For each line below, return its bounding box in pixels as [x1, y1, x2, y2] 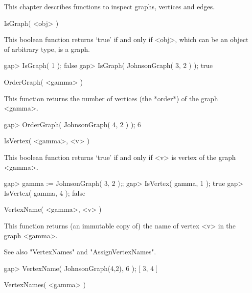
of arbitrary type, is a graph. [4, 44, 90, 54]
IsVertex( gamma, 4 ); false [4, 187, 86, 198]
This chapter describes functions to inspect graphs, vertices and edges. [4, 1, 215, 11]
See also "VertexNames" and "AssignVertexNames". [4, 247, 156, 257]
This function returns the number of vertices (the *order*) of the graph [4, 93, 218, 103]
